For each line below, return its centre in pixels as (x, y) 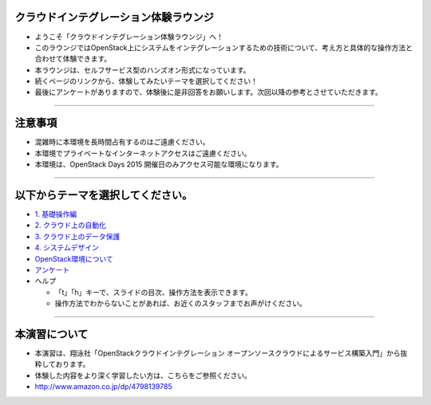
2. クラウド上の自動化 (71, 225)
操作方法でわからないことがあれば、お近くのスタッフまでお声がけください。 (180, 304)
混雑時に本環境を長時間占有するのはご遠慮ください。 (122, 142)
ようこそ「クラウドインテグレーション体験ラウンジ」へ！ (129, 37)
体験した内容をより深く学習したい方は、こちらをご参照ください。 (143, 376)
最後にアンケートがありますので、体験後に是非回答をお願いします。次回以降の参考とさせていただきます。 (209, 92)
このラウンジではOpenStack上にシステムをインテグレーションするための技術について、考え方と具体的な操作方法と (224, 47)
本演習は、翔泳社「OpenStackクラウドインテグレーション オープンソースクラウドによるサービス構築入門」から (217, 353)
